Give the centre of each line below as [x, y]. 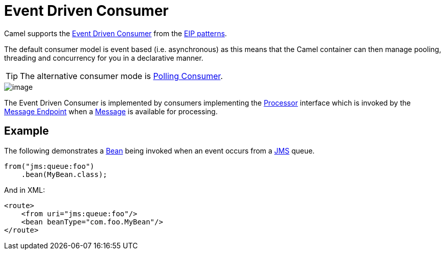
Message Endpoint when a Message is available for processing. [111, 111]
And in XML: [25, 190]
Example [27, 131]
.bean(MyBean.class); [64, 174]
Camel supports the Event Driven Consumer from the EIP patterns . [116, 33]
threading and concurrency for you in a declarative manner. [104, 58]
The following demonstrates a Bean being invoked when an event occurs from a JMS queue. [160, 150]
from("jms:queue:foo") [49, 166]
